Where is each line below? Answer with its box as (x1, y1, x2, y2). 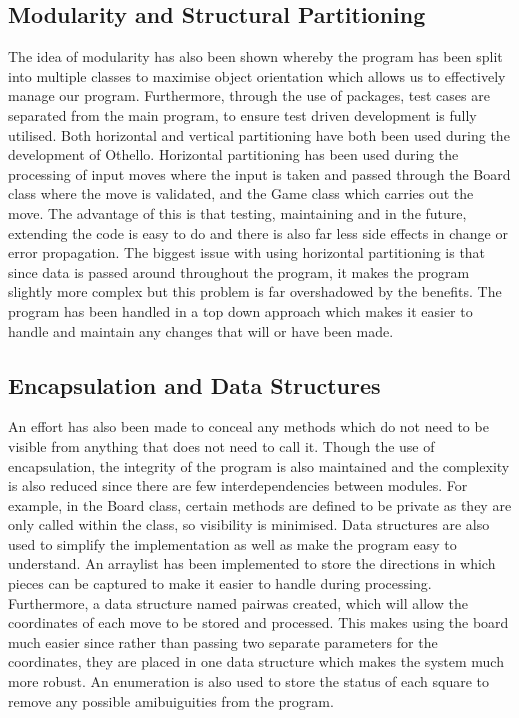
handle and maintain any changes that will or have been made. (8, 320, 394, 341)
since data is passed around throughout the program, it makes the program (8, 261, 470, 282)
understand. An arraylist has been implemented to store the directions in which (8, 553, 496, 574)
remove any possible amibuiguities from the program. (8, 690, 334, 711)
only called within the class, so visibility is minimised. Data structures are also (8, 514, 490, 535)
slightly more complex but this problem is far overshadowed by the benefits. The (8, 281, 502, 302)
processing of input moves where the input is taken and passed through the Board (8, 163, 511, 184)
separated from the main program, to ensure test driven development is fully (8, 104, 477, 125)
